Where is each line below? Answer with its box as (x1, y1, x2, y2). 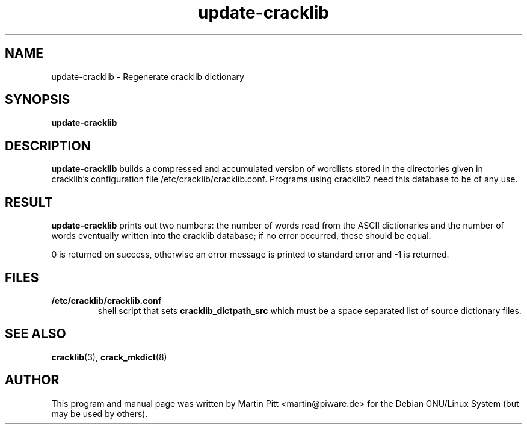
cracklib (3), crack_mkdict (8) (51, 351, 167, 362)
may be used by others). (51, 408, 148, 419)
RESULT (5, 194, 53, 210)
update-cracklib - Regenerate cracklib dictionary (51, 71, 244, 82)
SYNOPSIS (5, 92, 70, 108)
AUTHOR (5, 372, 60, 388)
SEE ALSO (5, 326, 66, 342)
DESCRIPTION (5, 138, 91, 153)
